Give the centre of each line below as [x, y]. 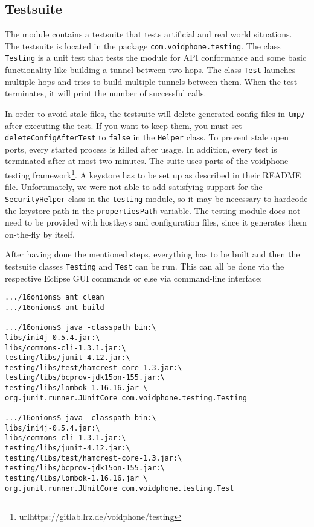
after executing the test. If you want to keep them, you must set [123, 125]
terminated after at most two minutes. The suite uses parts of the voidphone [147, 161]
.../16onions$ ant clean [55, 298]
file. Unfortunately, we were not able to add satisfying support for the [134, 187]
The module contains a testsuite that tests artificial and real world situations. [149, 34]
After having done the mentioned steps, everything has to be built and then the [152, 254]
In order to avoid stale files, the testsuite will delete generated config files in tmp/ [155, 113]
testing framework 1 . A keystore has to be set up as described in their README [153, 174]
